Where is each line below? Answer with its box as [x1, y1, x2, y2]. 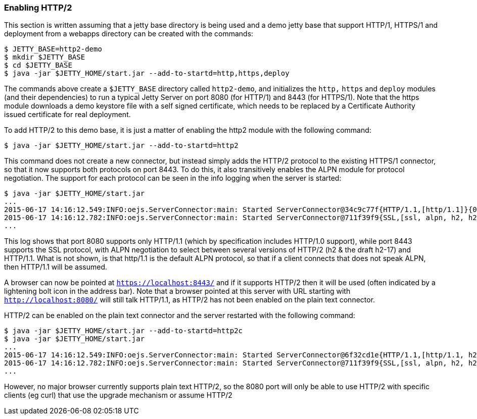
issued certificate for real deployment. [4, 110, 131, 119]
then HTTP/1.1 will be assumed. [4, 263, 108, 272]
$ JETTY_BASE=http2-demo [4, 45, 102, 54]
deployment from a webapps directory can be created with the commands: [4, 29, 254, 38]
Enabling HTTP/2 [4, 3, 72, 13]
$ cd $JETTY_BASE [4, 61, 72, 70]
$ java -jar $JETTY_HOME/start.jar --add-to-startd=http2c [4, 327, 243, 335]
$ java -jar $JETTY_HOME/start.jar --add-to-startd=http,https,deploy [4, 69, 290, 78]
